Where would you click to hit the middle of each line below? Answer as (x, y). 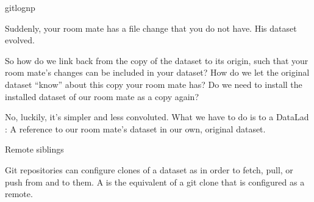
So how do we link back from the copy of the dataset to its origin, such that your (157, 60)
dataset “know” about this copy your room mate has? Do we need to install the (154, 84)
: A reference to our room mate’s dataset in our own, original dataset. (135, 128)
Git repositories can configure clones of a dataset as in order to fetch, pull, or (149, 169)
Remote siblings (34, 149)
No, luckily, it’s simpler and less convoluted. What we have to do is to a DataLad (157, 117)
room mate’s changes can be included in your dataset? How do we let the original (157, 72)
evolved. (20, 40)
